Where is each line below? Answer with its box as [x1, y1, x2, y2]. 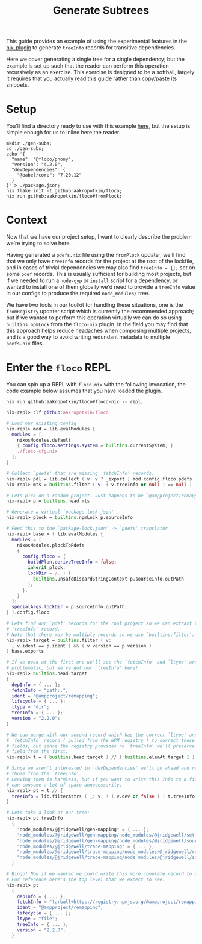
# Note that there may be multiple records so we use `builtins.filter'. [6, 631, 195, 638]
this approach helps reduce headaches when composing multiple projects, [6, 327, 191, 335]
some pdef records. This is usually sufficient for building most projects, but [6, 271, 191, 278]
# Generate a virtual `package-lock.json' [6, 509, 114, 515]
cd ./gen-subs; [6, 146, 44, 152]
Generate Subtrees [53, 4, 149, 17]
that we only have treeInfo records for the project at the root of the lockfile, [6, 257, 194, 265]
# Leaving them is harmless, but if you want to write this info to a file [6, 776, 200, 782]
